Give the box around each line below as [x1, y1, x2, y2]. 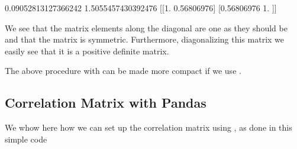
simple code [5, 132, 47, 145]
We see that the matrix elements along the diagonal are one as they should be [5, 21, 288, 34]
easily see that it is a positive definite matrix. [5, 44, 169, 57]
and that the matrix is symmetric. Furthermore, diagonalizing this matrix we [5, 33, 285, 46]
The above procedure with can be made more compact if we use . [5, 64, 241, 77]
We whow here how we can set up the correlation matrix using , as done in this [5, 121, 292, 134]
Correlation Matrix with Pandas [5, 93, 206, 112]
